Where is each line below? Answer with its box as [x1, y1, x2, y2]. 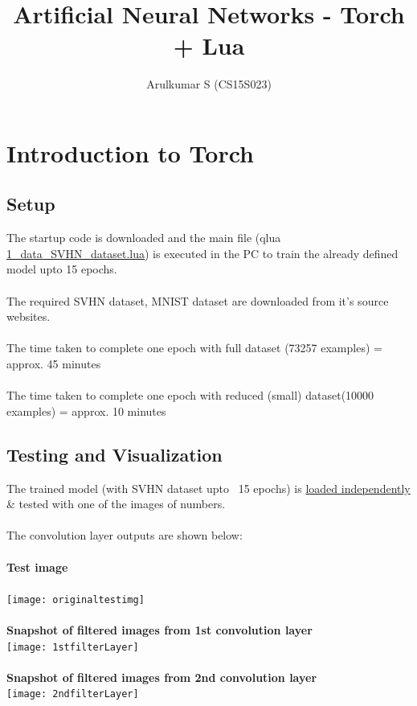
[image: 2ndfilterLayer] [6, 688, 139, 700]
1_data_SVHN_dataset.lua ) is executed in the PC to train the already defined [6, 244, 399, 261]
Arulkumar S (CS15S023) [146, 76, 272, 92]
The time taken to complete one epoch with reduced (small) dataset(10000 [6, 387, 374, 404]
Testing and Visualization [6, 441, 223, 466]
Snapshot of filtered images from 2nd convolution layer [6, 668, 317, 685]
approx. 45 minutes [6, 355, 101, 372]
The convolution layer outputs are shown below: [6, 527, 243, 544]
